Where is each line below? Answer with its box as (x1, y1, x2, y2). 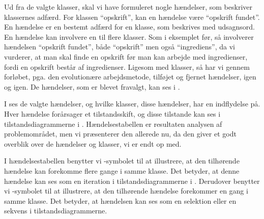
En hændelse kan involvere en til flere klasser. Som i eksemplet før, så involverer (4, 31, 254, 42)
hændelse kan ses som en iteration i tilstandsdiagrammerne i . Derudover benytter (4, 175, 260, 186)
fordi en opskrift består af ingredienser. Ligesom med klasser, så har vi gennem (4, 61, 250, 72)
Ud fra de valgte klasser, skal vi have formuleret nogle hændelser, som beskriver (4, 2, 252, 12)
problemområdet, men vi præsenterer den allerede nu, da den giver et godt (4, 128, 237, 139)
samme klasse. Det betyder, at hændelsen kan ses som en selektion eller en (4, 195, 237, 206)
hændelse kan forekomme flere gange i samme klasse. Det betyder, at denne (4, 165, 240, 176)
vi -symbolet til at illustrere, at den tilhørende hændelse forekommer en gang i (4, 185, 248, 196)
